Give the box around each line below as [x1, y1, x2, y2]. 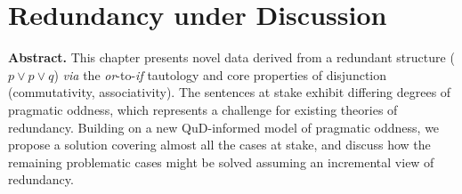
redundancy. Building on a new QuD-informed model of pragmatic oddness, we [8, 117, 440, 136]
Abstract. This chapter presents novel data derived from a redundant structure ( [8, 48, 455, 67]
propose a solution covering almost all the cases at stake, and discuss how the [8, 135, 431, 154]
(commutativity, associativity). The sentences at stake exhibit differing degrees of [8, 83, 451, 101]
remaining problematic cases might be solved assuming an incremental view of [8, 152, 434, 171]
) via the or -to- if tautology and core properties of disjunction [53, 65, 387, 84]
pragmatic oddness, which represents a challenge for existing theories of [8, 100, 398, 118]
